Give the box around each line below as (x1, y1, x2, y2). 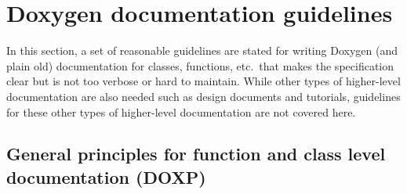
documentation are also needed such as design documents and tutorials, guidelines (6, 88, 401, 104)
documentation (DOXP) (6, 164, 206, 189)
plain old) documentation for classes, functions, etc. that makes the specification (6, 57, 394, 74)
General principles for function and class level (6, 142, 386, 166)
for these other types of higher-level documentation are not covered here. (6, 103, 356, 120)
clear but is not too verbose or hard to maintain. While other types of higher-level (6, 73, 401, 89)
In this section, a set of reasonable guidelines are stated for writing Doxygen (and (6, 42, 398, 59)
